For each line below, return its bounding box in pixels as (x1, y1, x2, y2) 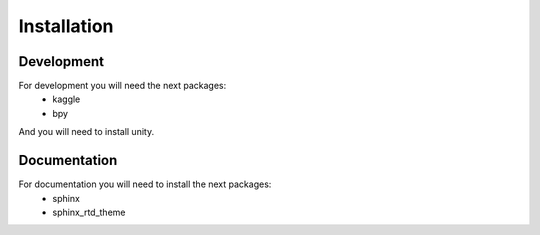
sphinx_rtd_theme (52, 206, 126, 218)
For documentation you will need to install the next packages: (18, 178, 272, 190)
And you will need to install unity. (18, 126, 155, 138)
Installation (18, 15, 114, 37)
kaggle (52, 93, 81, 105)
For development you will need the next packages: (18, 80, 227, 92)
